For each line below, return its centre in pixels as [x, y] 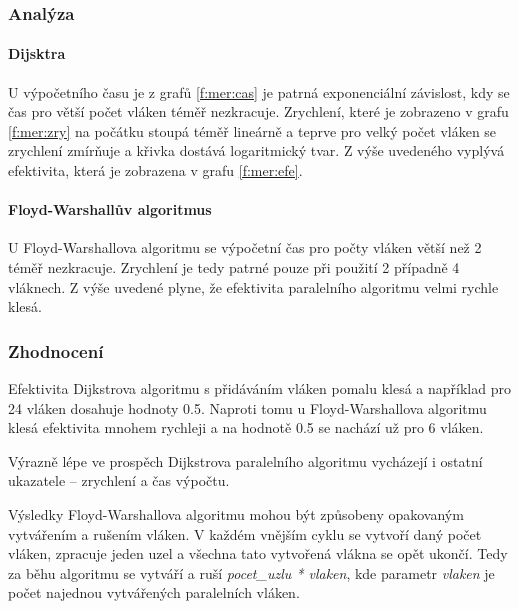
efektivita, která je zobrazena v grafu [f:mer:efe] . [155, 170]
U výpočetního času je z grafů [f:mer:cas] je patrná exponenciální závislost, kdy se [259, 91]
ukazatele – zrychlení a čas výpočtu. [119, 480]
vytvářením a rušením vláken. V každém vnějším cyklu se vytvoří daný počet [245, 533]
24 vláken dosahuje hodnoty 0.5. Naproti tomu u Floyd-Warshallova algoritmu [247, 407]
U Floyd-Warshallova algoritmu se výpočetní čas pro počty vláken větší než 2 [245, 247]
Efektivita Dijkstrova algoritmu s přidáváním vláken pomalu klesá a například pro [259, 388]
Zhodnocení [56, 350]
